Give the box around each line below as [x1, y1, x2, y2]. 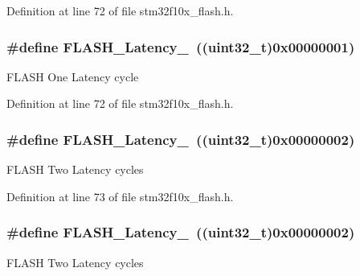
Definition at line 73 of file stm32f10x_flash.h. [6, 187, 234, 204]
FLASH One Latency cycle [6, 68, 139, 84]
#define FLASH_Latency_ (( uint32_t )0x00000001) [6, 36, 355, 56]
